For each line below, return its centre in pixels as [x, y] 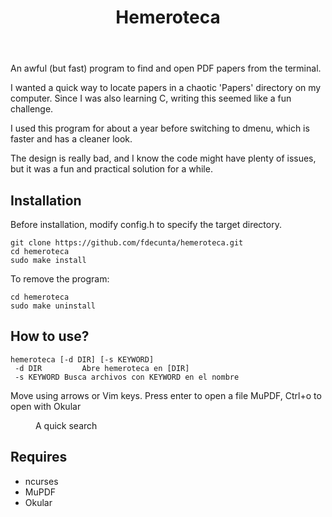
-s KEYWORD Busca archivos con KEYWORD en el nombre [127, 377]
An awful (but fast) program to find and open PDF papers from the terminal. [166, 68]
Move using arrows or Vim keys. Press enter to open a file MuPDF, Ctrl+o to [166, 395]
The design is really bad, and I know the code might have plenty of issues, [163, 158]
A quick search [66, 425]
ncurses [41, 481]
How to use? [50, 336]
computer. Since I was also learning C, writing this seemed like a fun [151, 98]
